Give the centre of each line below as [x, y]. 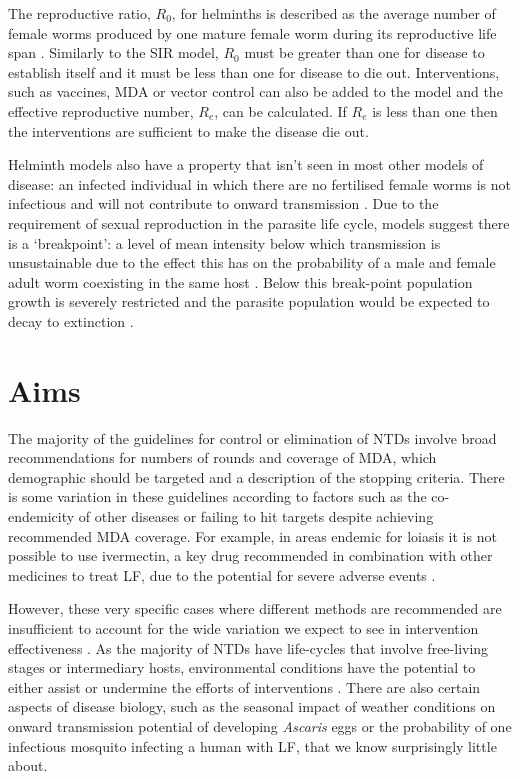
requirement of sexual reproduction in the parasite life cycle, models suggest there [259, 222]
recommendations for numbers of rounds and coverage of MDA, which [222, 457]
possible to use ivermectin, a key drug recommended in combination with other [250, 555]
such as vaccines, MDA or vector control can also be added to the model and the [255, 91]
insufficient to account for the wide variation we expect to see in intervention [243, 627]
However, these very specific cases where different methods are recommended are [255, 608]
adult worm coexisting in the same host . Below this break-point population [240, 281]
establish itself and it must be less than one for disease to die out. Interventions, [254, 71]
